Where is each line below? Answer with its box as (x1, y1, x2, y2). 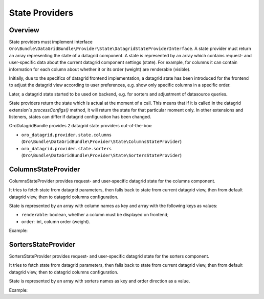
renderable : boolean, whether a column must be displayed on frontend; (21, 212, 169, 218)
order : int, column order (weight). (21, 218, 90, 225)
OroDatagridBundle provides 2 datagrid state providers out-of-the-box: (9, 123, 153, 129)
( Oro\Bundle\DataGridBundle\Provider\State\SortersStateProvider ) (21, 152, 182, 158)
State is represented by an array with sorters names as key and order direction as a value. (9, 278, 190, 284)
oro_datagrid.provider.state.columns (21, 132, 112, 138)
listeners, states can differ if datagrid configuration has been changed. (9, 114, 152, 119)
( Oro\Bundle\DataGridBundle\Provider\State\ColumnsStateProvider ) (21, 138, 182, 144)
